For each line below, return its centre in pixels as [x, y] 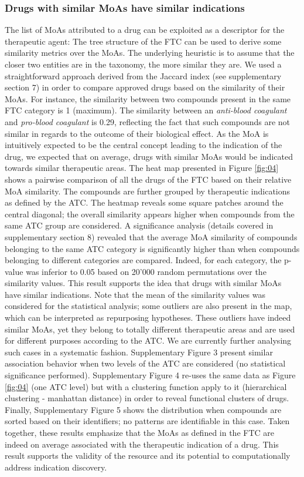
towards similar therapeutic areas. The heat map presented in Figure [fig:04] [142, 168]
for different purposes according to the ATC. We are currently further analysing [148, 340]
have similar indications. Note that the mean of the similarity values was [135, 294]
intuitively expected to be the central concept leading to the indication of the [144, 145]
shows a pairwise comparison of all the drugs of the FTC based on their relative [148, 179]
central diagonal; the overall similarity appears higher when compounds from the [150, 214]
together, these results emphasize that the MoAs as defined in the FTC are [139, 432]
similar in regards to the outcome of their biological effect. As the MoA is [137, 133]
